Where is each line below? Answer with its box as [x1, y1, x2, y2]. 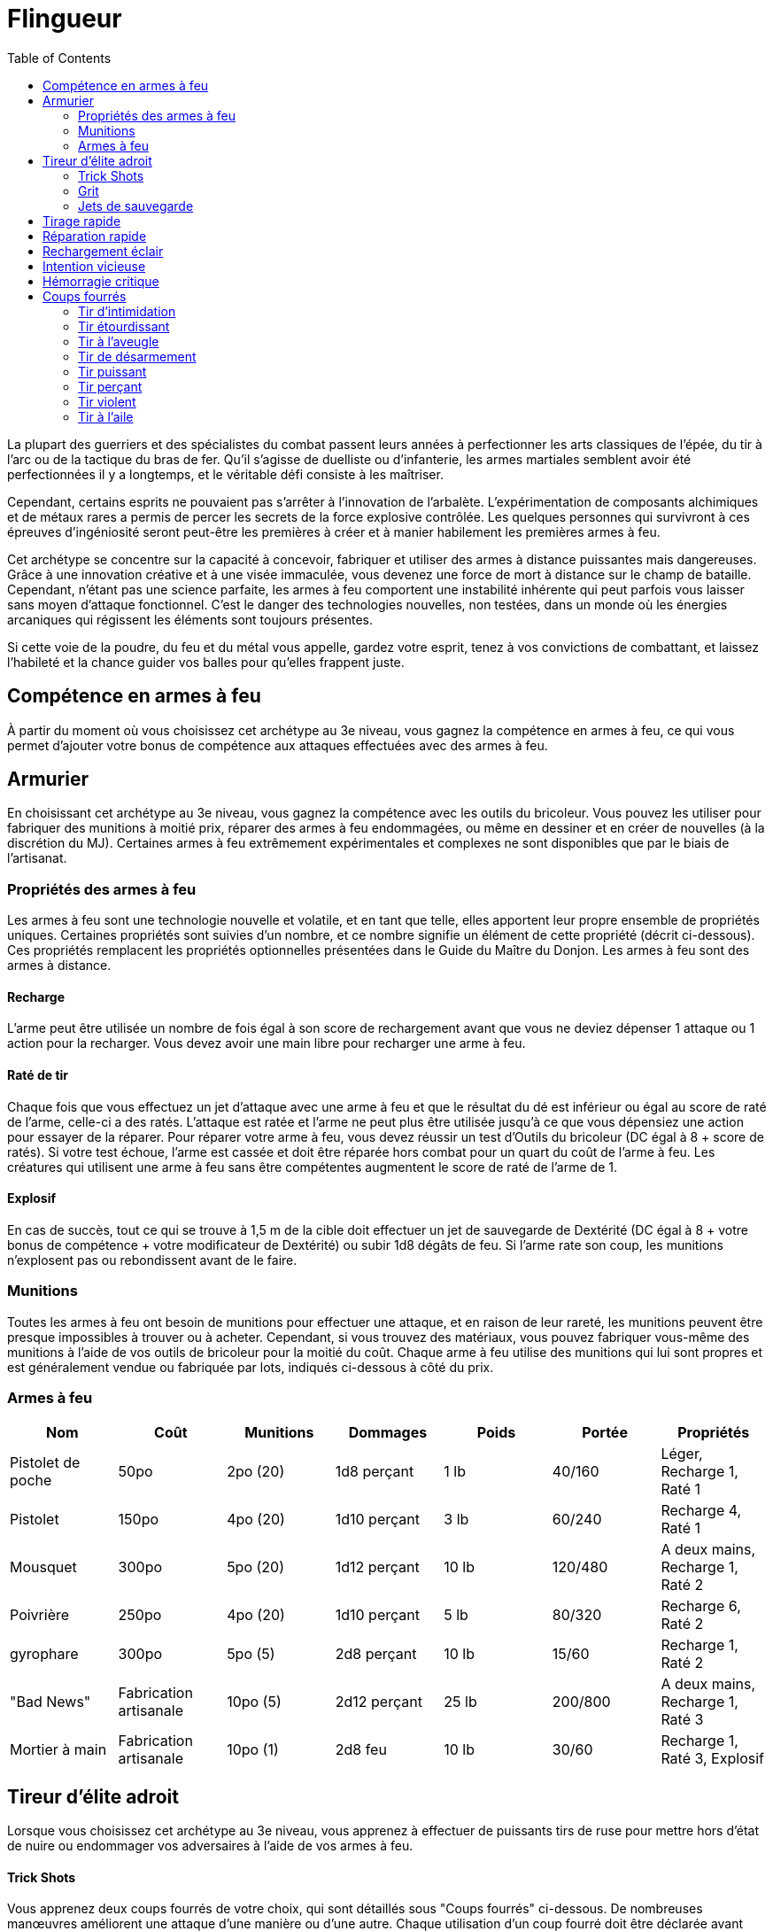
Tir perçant [78, 378, 143, 394]
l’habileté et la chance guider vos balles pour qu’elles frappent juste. [7, 654, 405, 670]
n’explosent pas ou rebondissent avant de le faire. [7, 1252, 298, 1268]
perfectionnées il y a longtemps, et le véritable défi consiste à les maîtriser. [7, 466, 444, 482]
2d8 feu [335, 1741, 387, 1759]
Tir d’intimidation [78, 303, 176, 319]
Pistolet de [10, 1454, 81, 1472]
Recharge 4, [661, 1501, 742, 1520]
